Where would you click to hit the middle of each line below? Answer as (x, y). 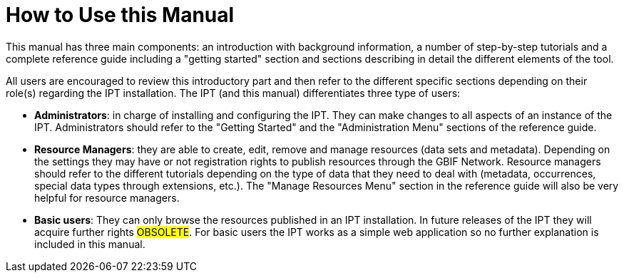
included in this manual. (90, 244)
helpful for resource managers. (107, 197)
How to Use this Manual (120, 15)
